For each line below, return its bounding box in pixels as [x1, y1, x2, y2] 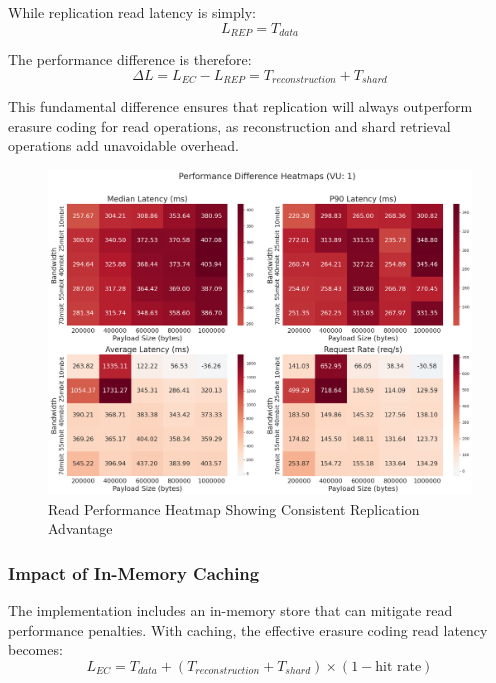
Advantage [48, 518, 113, 539]
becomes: [8, 639, 63, 660]
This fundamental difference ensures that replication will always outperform [8, 96, 473, 117]
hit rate [375, 659, 422, 674]
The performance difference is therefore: [8, 49, 252, 70]
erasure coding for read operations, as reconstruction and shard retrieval [8, 115, 451, 136]
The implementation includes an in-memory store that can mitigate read [8, 599, 453, 620]
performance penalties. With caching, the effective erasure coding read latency [8, 619, 488, 640]
